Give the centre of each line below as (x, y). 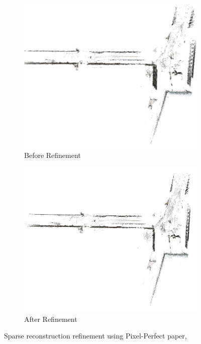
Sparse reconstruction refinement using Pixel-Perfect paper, (95, 336)
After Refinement (51, 319)
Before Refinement (53, 155)
